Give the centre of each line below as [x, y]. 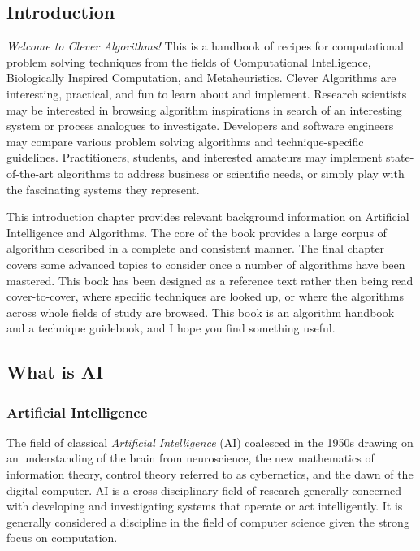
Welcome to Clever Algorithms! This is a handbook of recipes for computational [205, 46]
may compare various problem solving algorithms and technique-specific [185, 141]
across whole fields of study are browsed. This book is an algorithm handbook [201, 312]
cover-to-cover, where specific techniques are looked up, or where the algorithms [205, 296]
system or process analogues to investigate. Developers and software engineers [200, 126]
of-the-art [30, 173]
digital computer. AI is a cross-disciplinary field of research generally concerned [204, 490]
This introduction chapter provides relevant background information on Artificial [208, 217]
